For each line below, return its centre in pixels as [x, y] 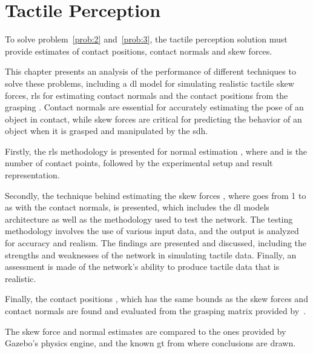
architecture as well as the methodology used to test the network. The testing [149, 219]
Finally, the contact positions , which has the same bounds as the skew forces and [156, 299]
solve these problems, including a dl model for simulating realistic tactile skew [150, 83]
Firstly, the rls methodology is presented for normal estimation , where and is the [156, 151]
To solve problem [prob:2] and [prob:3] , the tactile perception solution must [146, 39]
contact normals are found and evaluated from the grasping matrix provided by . [156, 311]
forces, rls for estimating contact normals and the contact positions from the [147, 95]
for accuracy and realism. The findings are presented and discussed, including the [156, 243]
